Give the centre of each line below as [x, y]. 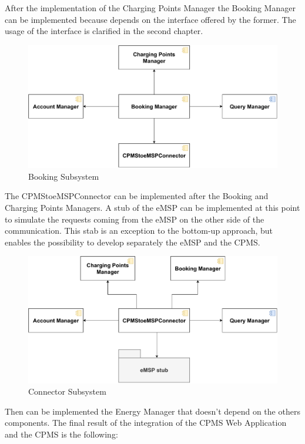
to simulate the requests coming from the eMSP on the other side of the [135, 219]
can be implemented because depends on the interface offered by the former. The [150, 19]
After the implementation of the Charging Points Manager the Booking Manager [150, 8]
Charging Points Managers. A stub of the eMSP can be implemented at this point [152, 208]
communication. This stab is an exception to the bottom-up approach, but [139, 231]
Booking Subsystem [64, 176]
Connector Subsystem [67, 391]
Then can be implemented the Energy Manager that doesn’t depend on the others [152, 411]
